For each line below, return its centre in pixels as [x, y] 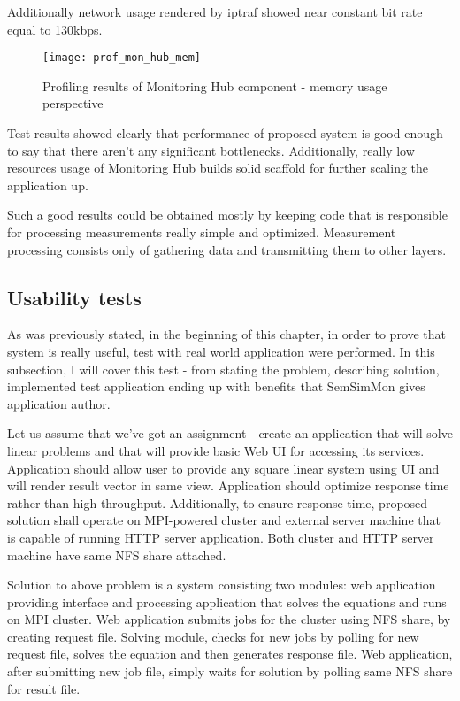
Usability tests [74, 297]
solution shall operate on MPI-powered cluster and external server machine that [224, 520]
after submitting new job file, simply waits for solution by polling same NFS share [230, 671]
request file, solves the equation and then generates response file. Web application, [230, 654]
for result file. [44, 688]
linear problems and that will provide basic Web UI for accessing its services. [216, 450]
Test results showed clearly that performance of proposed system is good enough [225, 133]
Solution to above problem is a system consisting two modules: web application [222, 585]
